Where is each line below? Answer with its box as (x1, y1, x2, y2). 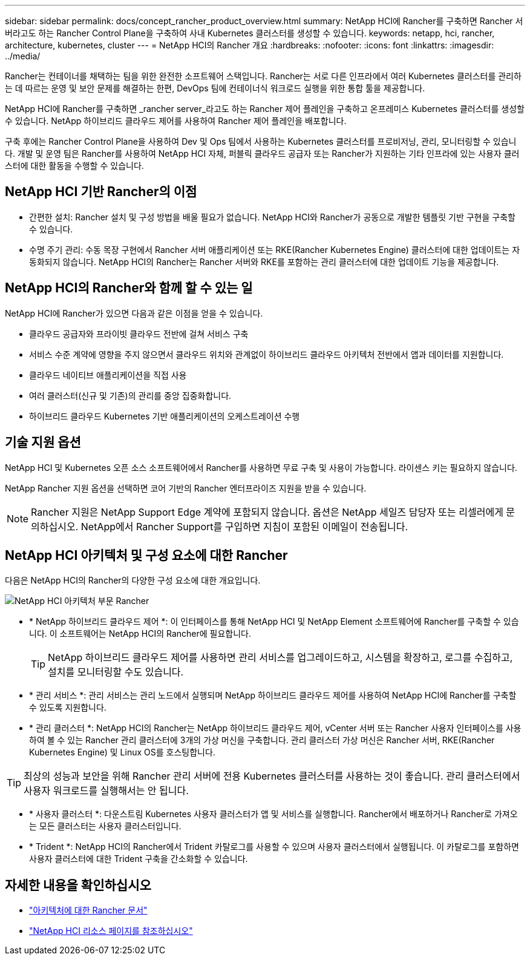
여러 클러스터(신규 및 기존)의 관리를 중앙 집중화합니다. (29, 390, 232, 401)
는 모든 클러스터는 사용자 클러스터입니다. (29, 821, 182, 832)
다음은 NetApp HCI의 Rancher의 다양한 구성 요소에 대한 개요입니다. (5, 575, 261, 586)
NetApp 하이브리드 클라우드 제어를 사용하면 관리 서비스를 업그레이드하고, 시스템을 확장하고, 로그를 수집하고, (48, 651, 513, 664)
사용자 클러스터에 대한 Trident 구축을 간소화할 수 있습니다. (29, 853, 248, 864)
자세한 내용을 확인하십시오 (5, 877, 151, 893)
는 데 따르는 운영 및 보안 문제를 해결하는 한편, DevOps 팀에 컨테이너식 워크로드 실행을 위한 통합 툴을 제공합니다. (5, 83, 425, 93)
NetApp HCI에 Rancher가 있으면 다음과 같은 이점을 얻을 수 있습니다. (5, 307, 263, 318)
